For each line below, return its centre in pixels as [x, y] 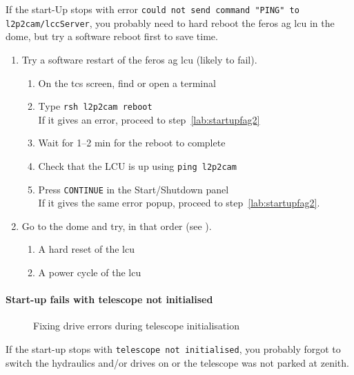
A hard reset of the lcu [86, 249]
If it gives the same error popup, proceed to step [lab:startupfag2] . [179, 203]
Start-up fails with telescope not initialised [109, 299]
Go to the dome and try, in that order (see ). [117, 225]
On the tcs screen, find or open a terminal [127, 83]
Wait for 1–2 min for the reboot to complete [132, 143]
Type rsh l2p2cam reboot [95, 106]
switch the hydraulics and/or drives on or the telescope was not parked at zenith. [177, 362]
